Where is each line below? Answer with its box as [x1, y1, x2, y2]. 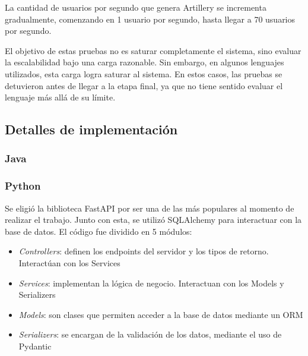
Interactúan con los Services [18, 256, 120, 269]
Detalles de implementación [5, 120, 178, 138]
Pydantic [18, 339, 52, 352]
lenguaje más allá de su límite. [5, 91, 116, 103]
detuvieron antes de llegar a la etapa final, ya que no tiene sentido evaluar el [5, 79, 283, 92]
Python [5, 178, 41, 193]
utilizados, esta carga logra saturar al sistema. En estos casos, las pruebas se [5, 67, 282, 80]
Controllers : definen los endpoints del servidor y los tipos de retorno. [18, 245, 269, 257]
